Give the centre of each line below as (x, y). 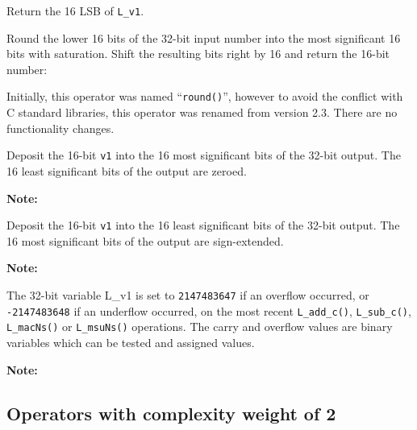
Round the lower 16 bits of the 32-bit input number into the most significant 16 (204, 37)
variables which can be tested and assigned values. (131, 342)
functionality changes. (60, 128)
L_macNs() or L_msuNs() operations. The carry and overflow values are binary (200, 327)
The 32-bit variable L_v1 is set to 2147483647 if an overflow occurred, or (188, 294)
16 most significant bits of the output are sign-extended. (145, 240)
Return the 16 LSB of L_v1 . (75, 10)
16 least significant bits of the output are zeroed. (127, 170)
